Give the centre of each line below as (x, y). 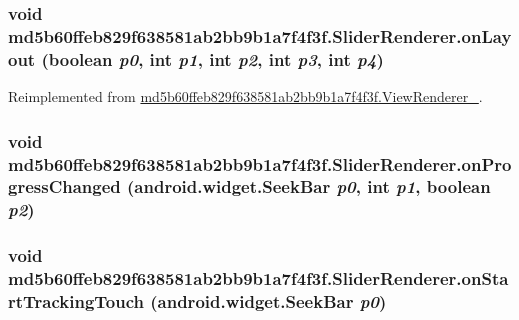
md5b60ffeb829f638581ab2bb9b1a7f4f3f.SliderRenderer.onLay (260, 35)
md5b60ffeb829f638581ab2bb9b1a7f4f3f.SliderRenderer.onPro (260, 163)
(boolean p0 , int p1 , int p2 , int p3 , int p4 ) (212, 58)
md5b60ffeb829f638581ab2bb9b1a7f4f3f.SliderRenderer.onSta (258, 278)
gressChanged (64, 186)
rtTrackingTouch (76, 301)
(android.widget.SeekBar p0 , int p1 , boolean (309, 186)
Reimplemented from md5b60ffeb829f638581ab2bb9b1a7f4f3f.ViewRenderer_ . (245, 96)
